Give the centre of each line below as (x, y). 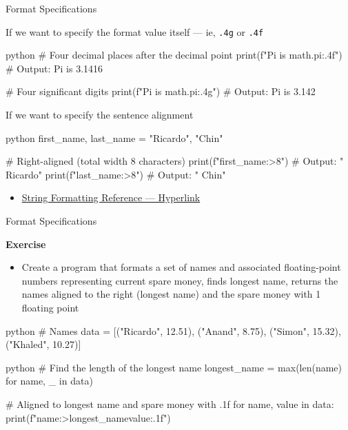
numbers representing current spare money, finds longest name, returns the (180, 280)
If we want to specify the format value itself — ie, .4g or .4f (135, 31)
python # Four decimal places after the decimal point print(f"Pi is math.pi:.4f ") (174, 55)
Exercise (26, 244)
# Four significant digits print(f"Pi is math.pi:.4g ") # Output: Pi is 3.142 (161, 91)
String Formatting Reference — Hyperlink (111, 197)
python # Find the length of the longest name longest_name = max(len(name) (174, 367)
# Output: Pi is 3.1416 (54, 68)
